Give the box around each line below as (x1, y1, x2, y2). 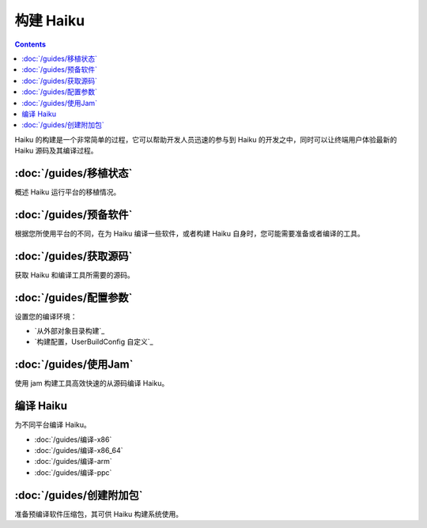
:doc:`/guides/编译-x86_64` (34, 446, 123, 455)
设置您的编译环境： (14, 311, 77, 321)
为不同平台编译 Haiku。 (14, 420, 91, 430)
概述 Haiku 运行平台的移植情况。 (14, 187, 121, 197)
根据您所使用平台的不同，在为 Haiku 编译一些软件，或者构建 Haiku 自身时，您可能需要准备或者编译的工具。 (14, 228, 365, 238)
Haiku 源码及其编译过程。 (14, 146, 98, 156)
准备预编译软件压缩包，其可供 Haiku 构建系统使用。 (14, 509, 183, 519)
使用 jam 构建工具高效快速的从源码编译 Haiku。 (14, 379, 169, 388)
